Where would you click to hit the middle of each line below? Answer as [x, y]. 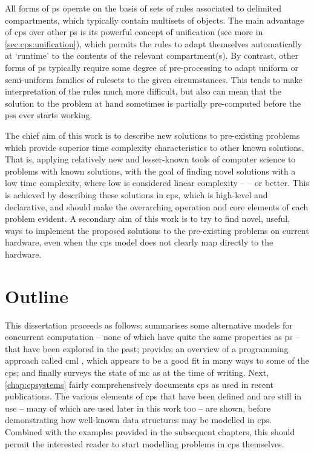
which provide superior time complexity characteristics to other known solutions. [155, 147]
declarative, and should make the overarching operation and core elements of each [157, 206]
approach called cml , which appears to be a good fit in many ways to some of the [157, 360]
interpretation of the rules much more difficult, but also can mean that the [143, 91]
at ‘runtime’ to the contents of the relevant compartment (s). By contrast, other [152, 55]
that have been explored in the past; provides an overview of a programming [147, 348]
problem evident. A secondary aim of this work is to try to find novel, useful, [148, 219]
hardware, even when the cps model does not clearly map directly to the [139, 242]
